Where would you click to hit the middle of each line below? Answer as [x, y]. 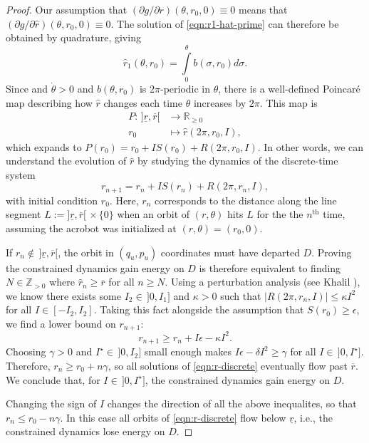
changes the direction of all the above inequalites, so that [232, 403]
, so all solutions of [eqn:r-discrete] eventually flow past [228, 365]
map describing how [49, 102]
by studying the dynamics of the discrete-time [238, 161]
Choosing [26, 351]
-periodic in [185, 88]
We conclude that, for [53, 379]
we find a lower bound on [61, 323]
